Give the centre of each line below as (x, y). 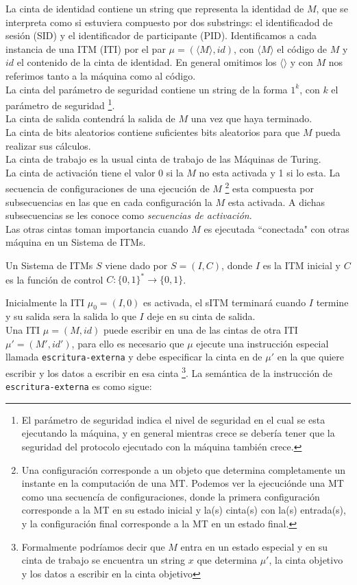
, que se (332, 8)
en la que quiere (310, 357)
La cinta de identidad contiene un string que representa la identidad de (155, 8)
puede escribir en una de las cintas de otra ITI (201, 330)
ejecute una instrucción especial (262, 343)
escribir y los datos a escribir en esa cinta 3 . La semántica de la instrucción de (169, 371)
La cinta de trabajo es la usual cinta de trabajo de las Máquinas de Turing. (163, 159)
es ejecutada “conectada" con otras (276, 228)
